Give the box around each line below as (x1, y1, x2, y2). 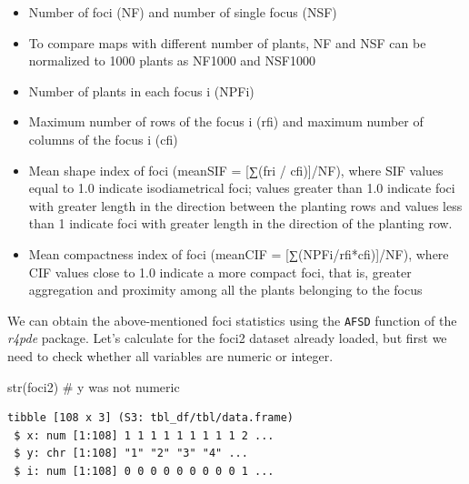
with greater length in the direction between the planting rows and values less (28, 196, 463, 215)
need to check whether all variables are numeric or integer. (7, 346, 334, 365)
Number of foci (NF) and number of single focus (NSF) (28, 3, 337, 21)
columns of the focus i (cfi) (28, 129, 178, 148)
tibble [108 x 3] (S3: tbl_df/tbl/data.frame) (7, 411, 294, 425)
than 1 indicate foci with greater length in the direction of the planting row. (28, 214, 453, 233)
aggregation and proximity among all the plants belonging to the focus (28, 280, 423, 299)
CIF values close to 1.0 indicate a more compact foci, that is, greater (28, 262, 412, 281)
